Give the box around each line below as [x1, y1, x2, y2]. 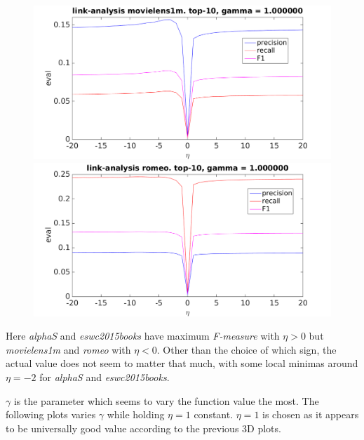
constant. [194, 407, 234, 422]
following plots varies [6, 407, 96, 422]
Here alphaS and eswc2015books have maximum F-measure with [6, 328, 280, 343]
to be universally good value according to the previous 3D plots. [6, 420, 281, 435]
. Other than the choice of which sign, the [156, 342, 337, 356]
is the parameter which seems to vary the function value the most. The [13, 393, 319, 408]
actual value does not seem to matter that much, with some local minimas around [6, 356, 358, 371]
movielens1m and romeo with [6, 342, 131, 356]
